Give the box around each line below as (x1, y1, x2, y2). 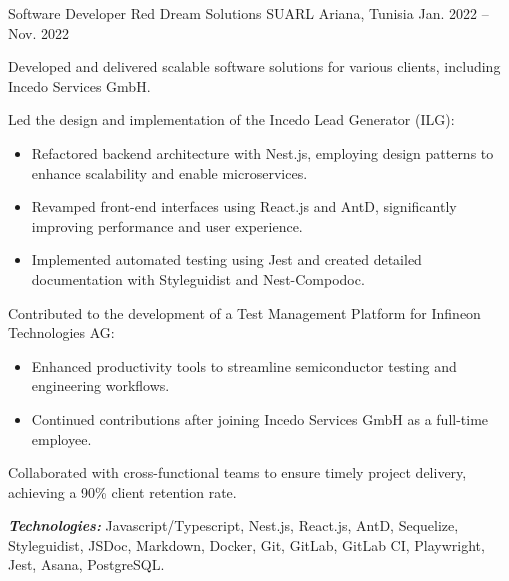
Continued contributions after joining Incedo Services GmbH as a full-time (31, 408, 489, 429)
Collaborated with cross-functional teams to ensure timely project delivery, (8, 462, 467, 483)
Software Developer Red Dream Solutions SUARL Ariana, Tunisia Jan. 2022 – (8, 3, 489, 23)
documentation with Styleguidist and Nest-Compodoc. (31, 268, 365, 289)
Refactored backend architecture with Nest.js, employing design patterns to (31, 142, 494, 163)
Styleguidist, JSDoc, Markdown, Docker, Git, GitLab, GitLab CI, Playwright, (8, 534, 485, 555)
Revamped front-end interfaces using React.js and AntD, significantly (31, 196, 457, 217)
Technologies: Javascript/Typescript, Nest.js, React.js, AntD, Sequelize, (8, 515, 459, 536)
